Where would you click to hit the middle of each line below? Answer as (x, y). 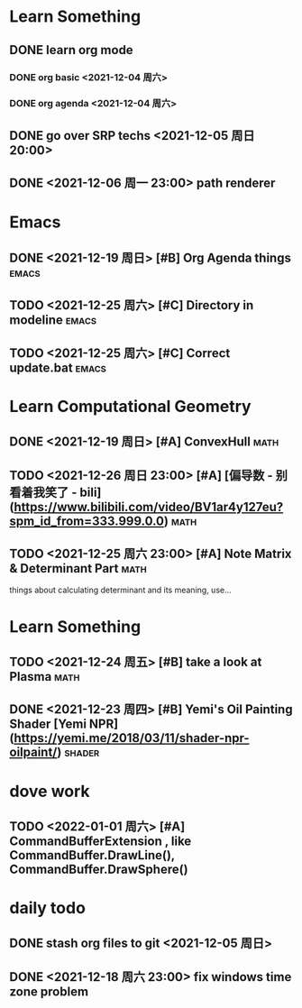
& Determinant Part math (78, 568)
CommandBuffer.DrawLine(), (92, 855)
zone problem (49, 991)
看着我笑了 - (43, 492)
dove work (50, 791)
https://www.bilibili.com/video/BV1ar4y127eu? (148, 507)
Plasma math (45, 677)
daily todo (47, 908)
